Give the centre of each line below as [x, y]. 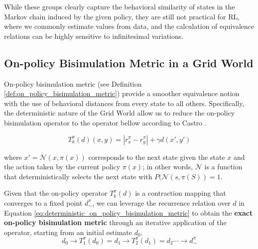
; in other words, [168, 167]
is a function [223, 167]
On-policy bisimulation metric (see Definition [73, 83]
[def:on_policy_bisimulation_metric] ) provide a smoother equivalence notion [122, 93]
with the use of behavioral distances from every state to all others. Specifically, [124, 103]
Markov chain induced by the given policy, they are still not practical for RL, [122, 16]
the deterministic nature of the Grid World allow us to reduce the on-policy [120, 113]
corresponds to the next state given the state [157, 157]
